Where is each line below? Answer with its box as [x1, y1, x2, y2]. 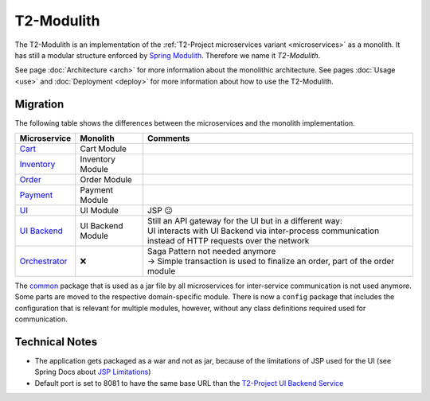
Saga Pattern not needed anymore [147, 246, 276, 257]
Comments [147, 133, 190, 144]
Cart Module [80, 143, 127, 154]
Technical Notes [14, 335, 98, 348]
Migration [14, 97, 64, 111]
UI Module [80, 205, 119, 216]
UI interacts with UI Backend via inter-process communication [147, 225, 380, 236]
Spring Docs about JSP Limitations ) [34, 367, 151, 377]
